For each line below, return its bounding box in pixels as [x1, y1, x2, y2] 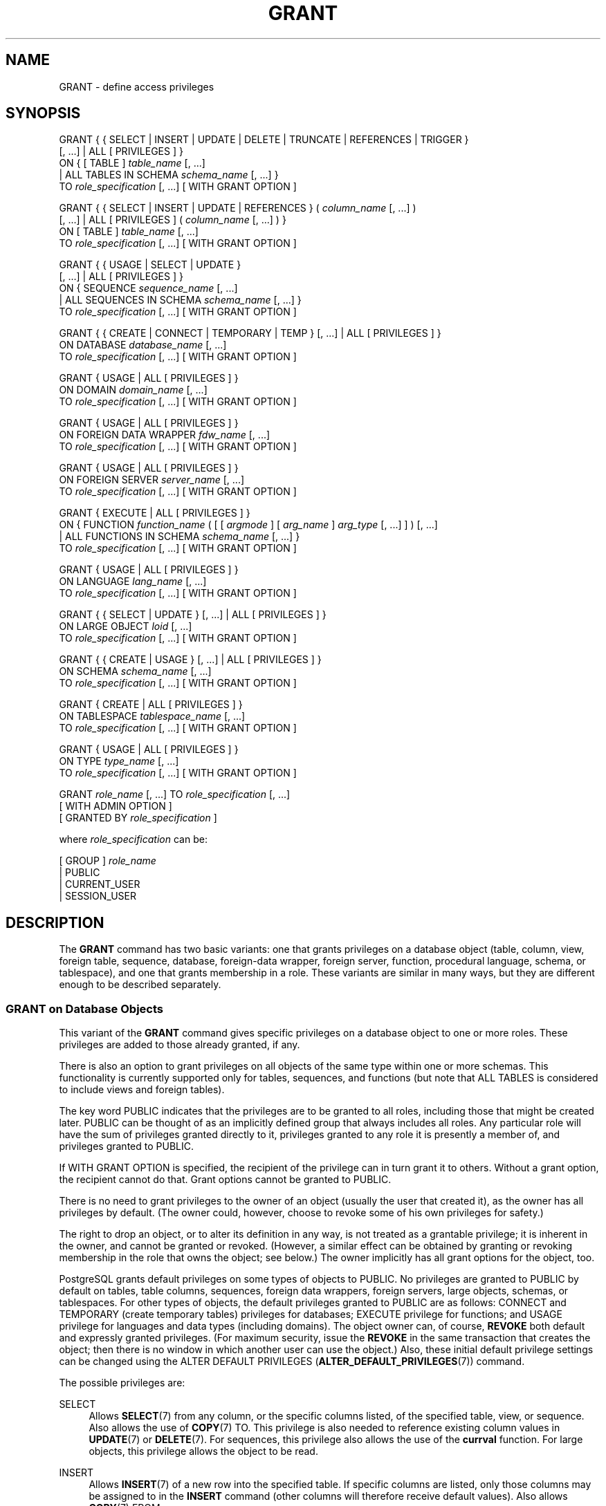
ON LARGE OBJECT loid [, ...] [59, 620, 192, 633]
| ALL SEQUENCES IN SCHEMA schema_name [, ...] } [59, 294, 302, 306]
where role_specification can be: [59, 833, 208, 846]
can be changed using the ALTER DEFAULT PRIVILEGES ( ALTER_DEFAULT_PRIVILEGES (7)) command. [59, 1355, 525, 1368]
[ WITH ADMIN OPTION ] [59, 800, 172, 812]
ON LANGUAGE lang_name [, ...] [59, 575, 207, 588]
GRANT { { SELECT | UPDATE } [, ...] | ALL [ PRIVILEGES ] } [59, 608, 327, 621]
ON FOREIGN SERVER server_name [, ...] [59, 474, 245, 486]
